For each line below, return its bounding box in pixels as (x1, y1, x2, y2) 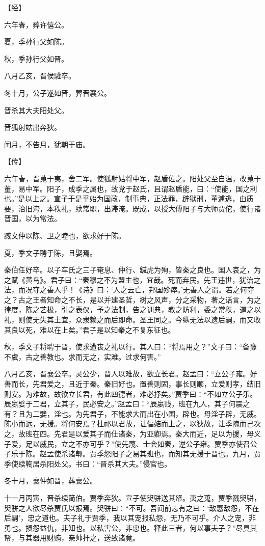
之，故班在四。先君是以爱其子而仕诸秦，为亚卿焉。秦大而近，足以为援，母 (4, 428, 254, 439)
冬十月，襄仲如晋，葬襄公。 (4, 475, 97, 486)
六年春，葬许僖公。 (4, 19, 68, 30)
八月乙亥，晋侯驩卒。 (4, 70, 75, 81)
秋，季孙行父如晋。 (4, 53, 68, 64)
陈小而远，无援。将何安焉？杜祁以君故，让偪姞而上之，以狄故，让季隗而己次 (4, 418, 261, 429)
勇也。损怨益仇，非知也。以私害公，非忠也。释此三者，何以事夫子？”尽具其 (4, 522, 257, 533)
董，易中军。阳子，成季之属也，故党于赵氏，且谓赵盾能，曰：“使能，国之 (4, 183, 250, 194)
